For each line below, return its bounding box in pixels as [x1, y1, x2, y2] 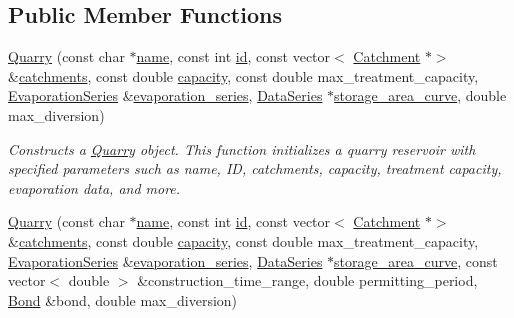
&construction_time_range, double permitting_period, [137, 270, 478, 291]
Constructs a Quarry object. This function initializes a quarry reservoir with [8, 138, 476, 159]
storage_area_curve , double [334, 85, 507, 106]
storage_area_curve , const [334, 250, 498, 271]
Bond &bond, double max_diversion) [8, 289, 238, 310]
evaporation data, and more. [8, 177, 181, 198]
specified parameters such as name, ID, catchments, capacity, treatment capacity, [8, 158, 502, 179]
